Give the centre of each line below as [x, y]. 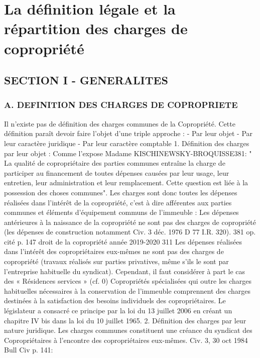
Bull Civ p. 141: [29, 350]
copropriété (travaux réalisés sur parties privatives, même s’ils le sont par [116, 261]
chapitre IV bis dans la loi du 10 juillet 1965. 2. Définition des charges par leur [125, 320]
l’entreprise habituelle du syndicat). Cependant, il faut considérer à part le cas [125, 271]
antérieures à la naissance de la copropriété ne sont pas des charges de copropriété [130, 222]
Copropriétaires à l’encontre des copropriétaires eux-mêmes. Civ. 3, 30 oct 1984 [126, 340]
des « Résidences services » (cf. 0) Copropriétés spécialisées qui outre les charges [128, 281]
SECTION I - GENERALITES [86, 80]
